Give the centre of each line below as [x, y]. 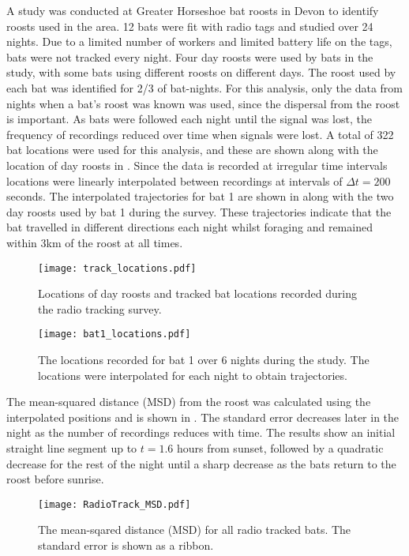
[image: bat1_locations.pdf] [114, 334]
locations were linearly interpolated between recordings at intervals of [174, 180]
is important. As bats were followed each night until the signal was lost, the [189, 119]
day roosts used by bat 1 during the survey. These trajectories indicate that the [199, 211]
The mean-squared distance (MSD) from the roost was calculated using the [189, 402]
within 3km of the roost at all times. [95, 242]
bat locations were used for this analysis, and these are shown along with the [192, 150]
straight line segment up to [72, 447]
